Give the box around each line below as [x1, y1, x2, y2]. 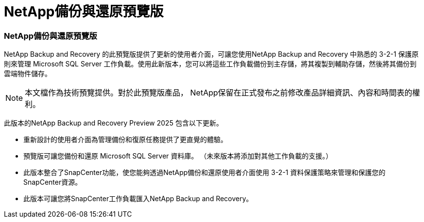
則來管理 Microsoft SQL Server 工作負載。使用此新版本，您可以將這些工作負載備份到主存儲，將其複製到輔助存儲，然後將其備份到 [4, 60, 417, 68]
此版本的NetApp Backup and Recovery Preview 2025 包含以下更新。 [4, 119, 223, 127]
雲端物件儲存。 [4, 69, 51, 78]
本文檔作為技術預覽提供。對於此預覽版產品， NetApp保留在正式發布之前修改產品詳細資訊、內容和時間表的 [25, 88, 412, 98]
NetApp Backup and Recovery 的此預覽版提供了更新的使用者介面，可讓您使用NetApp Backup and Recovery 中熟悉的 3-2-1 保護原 [4, 50, 419, 59]
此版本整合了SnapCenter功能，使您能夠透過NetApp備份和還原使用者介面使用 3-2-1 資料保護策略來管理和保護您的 [23, 168, 386, 177]
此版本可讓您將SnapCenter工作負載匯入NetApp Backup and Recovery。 [23, 194, 253, 203]
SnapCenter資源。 [23, 178, 82, 187]
